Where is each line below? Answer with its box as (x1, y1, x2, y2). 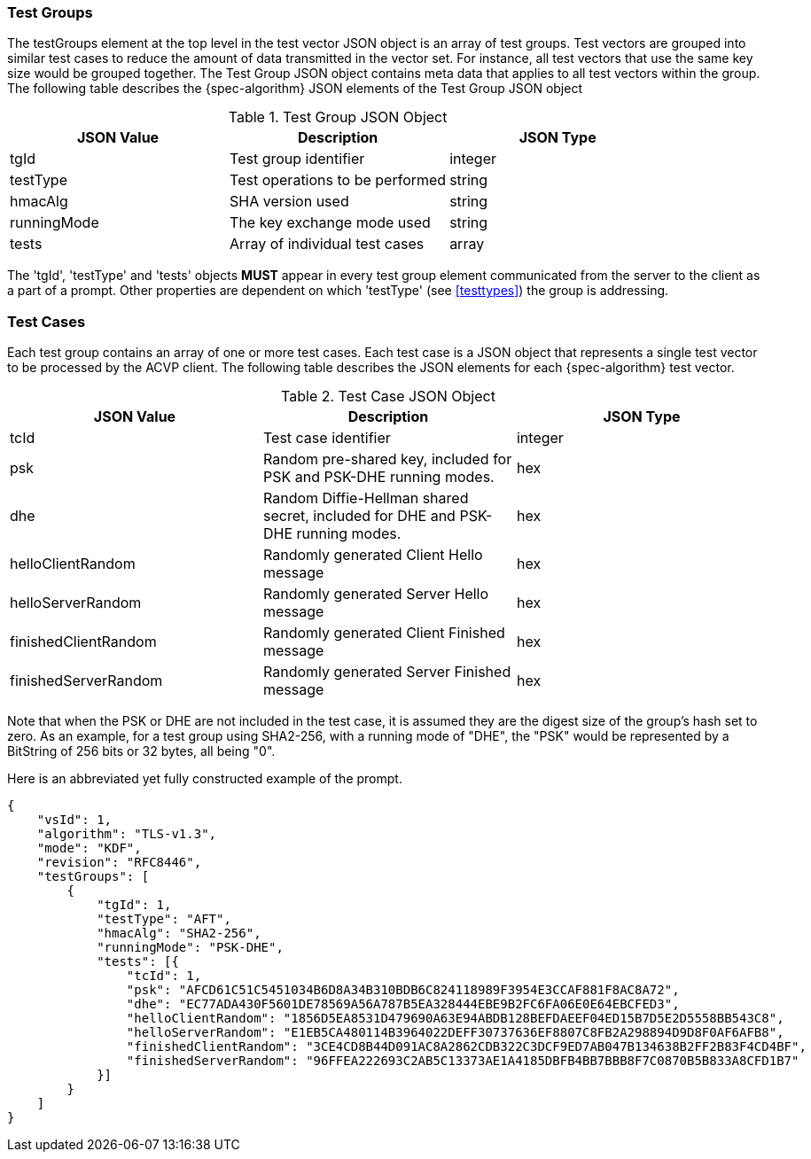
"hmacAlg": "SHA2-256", (97, 926, 261, 941)
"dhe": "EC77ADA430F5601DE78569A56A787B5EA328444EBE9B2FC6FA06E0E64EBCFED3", (126, 997, 680, 1012)
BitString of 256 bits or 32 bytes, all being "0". (7, 743, 276, 759)
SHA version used (230, 192, 349, 211)
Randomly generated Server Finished (262, 663, 511, 681)
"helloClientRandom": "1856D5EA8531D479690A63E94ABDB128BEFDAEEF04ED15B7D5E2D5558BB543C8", (126, 1011, 784, 1026)
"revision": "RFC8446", (36, 855, 202, 870)
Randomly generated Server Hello (262, 585, 489, 603)
